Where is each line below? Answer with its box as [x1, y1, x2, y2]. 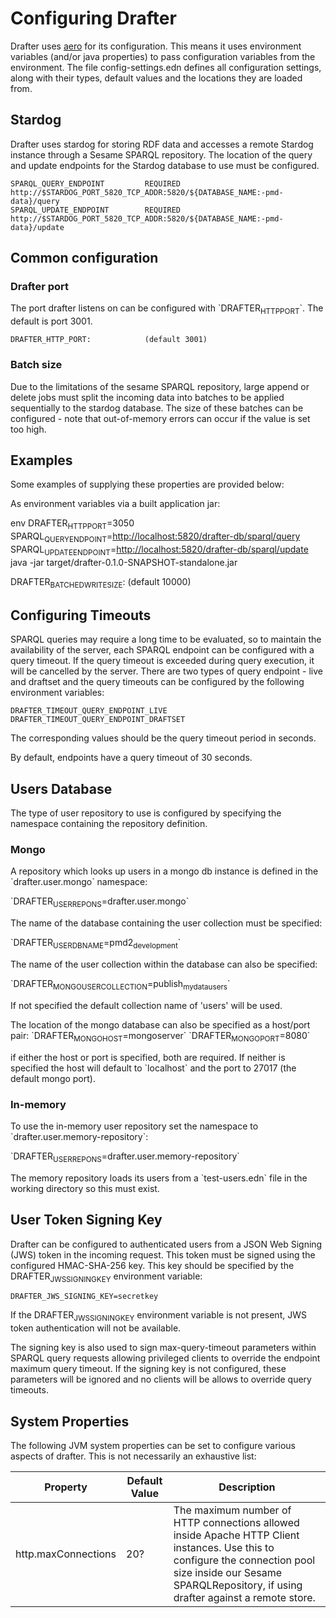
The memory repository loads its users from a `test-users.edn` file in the [10, 1172, 308, 1184]
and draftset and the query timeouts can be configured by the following [10, 676, 305, 688]
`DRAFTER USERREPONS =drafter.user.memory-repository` [10, 1150, 240, 1164]
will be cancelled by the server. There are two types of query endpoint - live [10, 665, 323, 677]
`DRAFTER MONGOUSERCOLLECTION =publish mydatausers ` [10, 978, 231, 992]
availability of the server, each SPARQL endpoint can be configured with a [10, 644, 315, 656]
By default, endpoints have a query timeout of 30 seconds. [10, 752, 253, 764]
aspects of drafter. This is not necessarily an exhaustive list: [10, 1450, 257, 1462]
